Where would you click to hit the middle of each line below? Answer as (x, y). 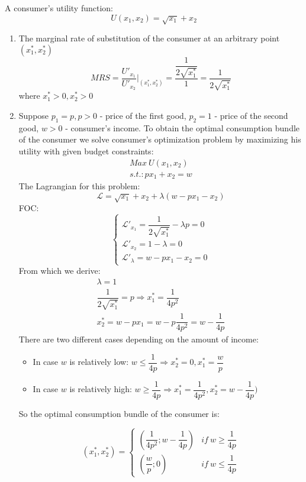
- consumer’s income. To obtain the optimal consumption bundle (183, 127)
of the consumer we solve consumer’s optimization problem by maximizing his (160, 139)
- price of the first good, (143, 116)
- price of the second (251, 116)
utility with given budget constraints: (86, 151)
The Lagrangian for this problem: (79, 186)
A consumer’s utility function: (59, 8)
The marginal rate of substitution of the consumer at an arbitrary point (149, 38)
